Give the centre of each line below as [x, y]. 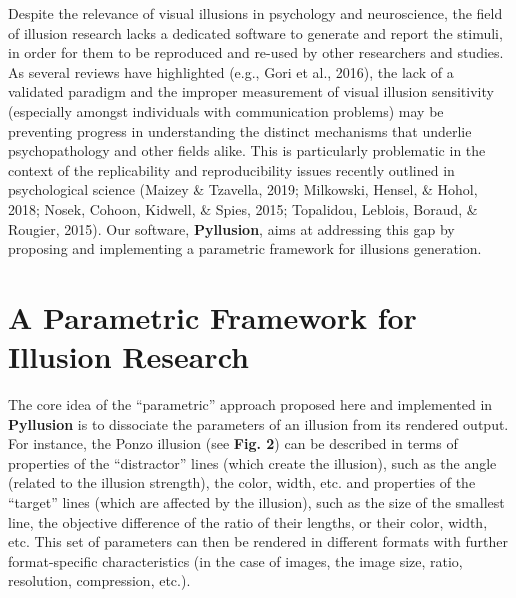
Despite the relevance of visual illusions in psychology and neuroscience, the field [255, 13]
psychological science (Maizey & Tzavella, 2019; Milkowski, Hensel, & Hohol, [243, 189]
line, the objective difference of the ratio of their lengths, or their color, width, [248, 521]
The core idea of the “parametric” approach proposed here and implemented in [250, 404]
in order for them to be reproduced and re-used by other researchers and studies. [256, 52]
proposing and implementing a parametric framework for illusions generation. [245, 248]
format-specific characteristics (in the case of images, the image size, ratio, [235, 560]
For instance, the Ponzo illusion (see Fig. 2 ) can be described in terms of [233, 443]
